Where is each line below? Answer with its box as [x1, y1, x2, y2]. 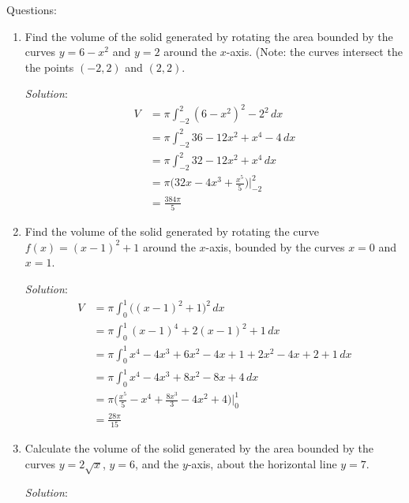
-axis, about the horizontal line [187, 455, 337, 471]
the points [24, 58, 74, 75]
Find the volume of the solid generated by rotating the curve [24, 223, 319, 240]
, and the [135, 455, 179, 471]
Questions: [6, 2, 57, 17]
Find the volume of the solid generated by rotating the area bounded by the [24, 28, 393, 44]
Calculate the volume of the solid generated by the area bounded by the [24, 440, 373, 456]
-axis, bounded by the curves [205, 238, 345, 255]
